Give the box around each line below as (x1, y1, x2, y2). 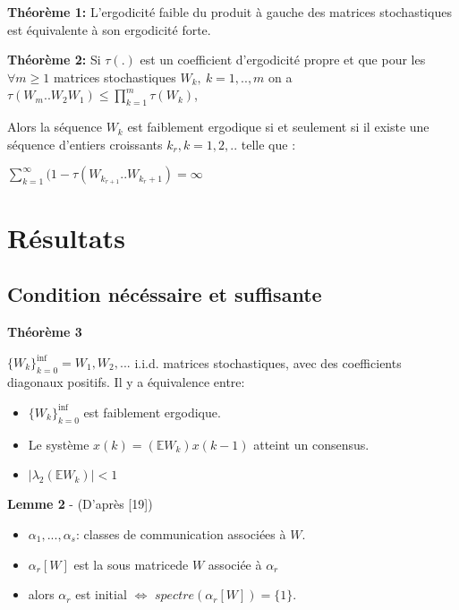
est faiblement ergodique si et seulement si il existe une (127, 117, 429, 136)
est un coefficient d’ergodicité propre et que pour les (140, 50, 426, 69)
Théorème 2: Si (7, 50, 101, 69)
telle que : (241, 134, 296, 153)
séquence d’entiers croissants (7, 134, 163, 153)
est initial (75, 585, 127, 604)
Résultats (7, 219, 125, 255)
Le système (28, 434, 89, 453)
